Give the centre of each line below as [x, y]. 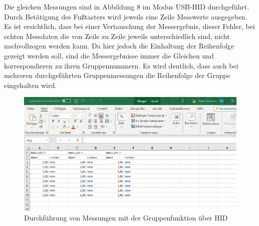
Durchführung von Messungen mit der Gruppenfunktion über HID [126, 218]
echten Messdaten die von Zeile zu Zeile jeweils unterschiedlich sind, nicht [117, 36]
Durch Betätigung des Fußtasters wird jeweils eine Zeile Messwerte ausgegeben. [126, 16]
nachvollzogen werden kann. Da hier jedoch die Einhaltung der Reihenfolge [119, 46]
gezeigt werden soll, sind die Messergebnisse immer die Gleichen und [109, 55]
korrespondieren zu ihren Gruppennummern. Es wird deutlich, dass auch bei [121, 65]
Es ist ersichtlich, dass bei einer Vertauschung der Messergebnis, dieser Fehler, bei [129, 26]
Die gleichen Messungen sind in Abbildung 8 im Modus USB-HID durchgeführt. [127, 6]
